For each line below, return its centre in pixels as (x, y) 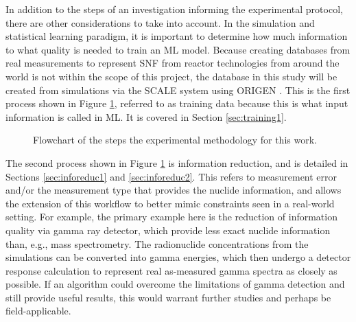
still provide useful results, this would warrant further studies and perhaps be (168, 297)
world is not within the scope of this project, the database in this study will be (171, 76)
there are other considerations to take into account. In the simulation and (160, 22)
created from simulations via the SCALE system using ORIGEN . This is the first (178, 90)
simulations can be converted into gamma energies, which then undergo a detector (178, 257)
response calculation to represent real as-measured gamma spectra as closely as (171, 270)
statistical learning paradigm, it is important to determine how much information (177, 36)
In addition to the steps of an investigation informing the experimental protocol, (174, 9)
